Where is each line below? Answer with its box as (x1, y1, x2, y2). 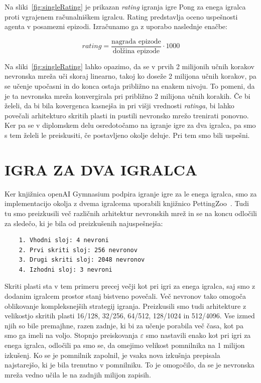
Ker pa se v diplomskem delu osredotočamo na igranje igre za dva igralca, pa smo (5, 120, 256, 130)
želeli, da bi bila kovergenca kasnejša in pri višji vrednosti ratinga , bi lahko (5, 100, 234, 111)
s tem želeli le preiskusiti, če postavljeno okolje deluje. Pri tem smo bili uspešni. (5, 130, 250, 140)
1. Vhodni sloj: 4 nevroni (19, 237, 109, 244)
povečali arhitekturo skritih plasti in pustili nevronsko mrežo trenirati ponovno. (5, 110, 249, 120)
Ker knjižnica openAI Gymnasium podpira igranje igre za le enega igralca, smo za (5, 188, 257, 199)
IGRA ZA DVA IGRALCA (5, 159, 198, 179)
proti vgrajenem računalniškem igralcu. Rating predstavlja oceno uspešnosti (5, 11, 238, 22)
